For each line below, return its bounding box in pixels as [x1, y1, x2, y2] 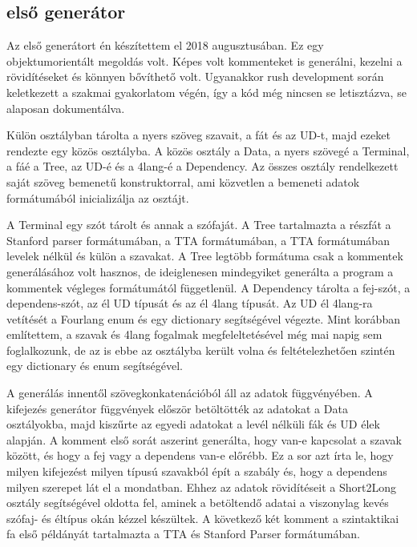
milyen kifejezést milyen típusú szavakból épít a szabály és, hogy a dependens [6, 463, 387, 480]
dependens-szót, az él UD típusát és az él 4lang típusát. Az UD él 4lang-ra [6, 295, 373, 312]
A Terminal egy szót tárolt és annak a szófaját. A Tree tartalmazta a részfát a [6, 216, 391, 233]
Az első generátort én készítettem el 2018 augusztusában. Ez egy [6, 37, 324, 54]
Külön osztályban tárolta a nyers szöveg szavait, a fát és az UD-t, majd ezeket [6, 127, 391, 143]
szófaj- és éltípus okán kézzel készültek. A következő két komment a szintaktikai [6, 509, 399, 526]
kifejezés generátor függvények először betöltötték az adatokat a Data [6, 400, 348, 416]
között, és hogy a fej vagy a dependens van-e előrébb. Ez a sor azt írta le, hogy [6, 447, 394, 464]
